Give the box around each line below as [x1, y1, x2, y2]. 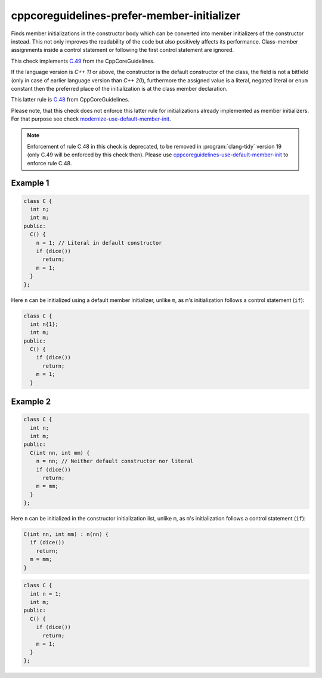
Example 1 [11, 178, 49, 188]
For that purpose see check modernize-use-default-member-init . [11, 115, 171, 122]
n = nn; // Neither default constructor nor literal [36, 458, 194, 465]
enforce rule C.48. [27, 159, 72, 167]
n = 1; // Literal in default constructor [36, 239, 162, 246]
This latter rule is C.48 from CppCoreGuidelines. [11, 96, 129, 103]
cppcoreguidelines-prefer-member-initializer [11, 9, 241, 22]
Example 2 [11, 397, 51, 407]
